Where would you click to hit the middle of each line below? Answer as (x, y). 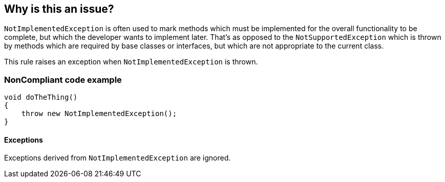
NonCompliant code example (63, 79)
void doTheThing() (41, 97)
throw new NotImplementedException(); (99, 114)
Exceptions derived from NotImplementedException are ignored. (118, 158)
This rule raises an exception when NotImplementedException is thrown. (131, 62)
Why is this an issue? (59, 9)
